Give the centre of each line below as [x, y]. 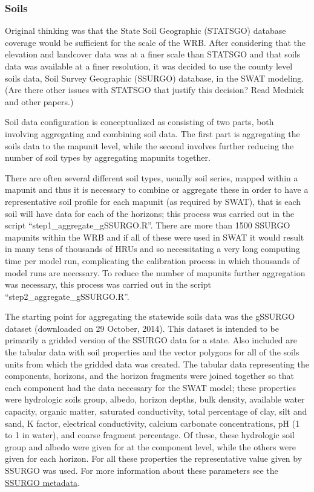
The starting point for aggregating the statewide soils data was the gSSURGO [150, 316]
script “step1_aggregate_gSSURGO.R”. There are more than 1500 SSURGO [148, 225]
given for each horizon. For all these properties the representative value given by [154, 458]
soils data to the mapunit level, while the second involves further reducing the [149, 145]
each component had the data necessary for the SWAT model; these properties [151, 387]
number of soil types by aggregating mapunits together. [108, 157]
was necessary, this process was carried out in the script [108, 284]
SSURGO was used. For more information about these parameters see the [142, 470]
